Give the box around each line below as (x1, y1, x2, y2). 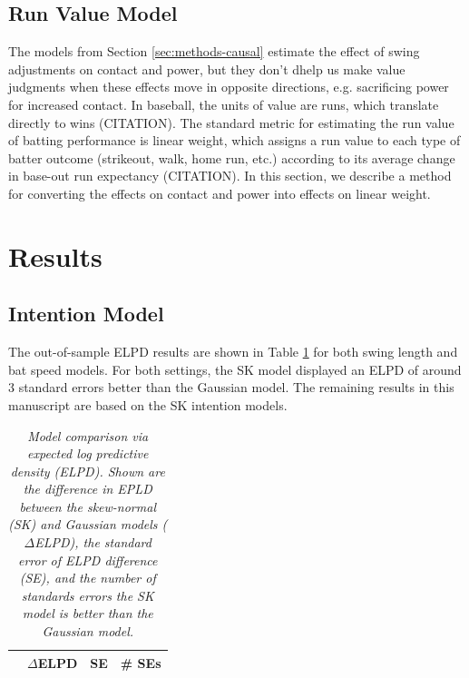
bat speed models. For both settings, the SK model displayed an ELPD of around (8, 359, 462, 378)
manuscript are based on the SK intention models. (8, 395, 288, 414)
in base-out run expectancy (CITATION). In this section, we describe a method (8, 166, 452, 185)
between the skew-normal (19, 496, 156, 516)
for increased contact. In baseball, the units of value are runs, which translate (8, 94, 439, 113)
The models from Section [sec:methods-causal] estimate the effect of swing (8, 42, 420, 61)
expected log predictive (27, 444, 149, 463)
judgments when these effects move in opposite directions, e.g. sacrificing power (8, 77, 449, 96)
